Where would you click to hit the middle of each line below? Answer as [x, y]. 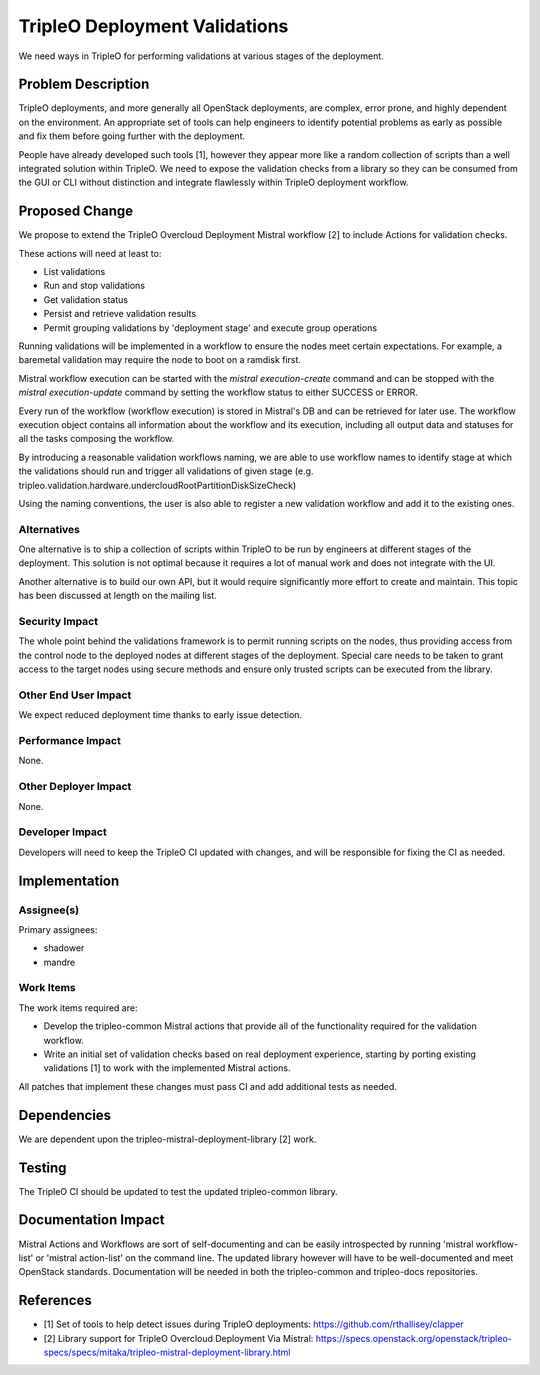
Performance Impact [70, 741]
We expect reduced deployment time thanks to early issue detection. [160, 715]
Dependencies [65, 1115]
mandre [59, 962]
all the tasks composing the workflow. [96, 439]
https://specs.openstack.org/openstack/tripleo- [413, 1338]
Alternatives [49, 529]
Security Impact [58, 622]
